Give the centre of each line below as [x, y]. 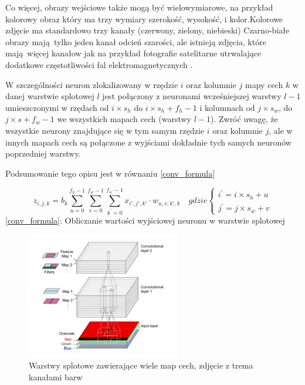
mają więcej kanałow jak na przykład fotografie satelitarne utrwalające [133, 53]
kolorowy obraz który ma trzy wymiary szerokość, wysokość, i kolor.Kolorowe [144, 18]
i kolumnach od [227, 107]
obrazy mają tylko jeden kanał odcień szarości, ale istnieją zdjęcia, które [136, 41]
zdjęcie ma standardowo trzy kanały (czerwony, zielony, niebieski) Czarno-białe [148, 30]
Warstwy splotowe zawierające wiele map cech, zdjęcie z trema [141, 365]
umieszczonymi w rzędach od [57, 107]
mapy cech [264, 84]
